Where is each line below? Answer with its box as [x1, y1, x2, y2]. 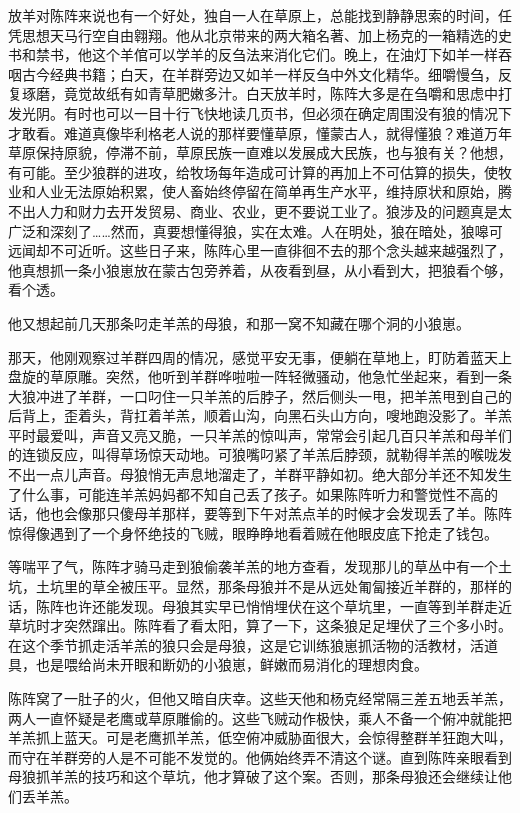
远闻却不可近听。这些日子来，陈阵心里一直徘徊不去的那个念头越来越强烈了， [8, 240, 512, 261]
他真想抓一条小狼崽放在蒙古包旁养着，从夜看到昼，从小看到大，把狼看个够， [8, 259, 512, 280]
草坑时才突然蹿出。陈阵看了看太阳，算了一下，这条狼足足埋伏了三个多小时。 [8, 615, 512, 636]
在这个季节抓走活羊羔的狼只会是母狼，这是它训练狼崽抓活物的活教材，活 [8, 634, 484, 655]
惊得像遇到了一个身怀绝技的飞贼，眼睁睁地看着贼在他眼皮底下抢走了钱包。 [8, 522, 498, 543]
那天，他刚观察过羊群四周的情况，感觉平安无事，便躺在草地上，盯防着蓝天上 [8, 346, 512, 367]
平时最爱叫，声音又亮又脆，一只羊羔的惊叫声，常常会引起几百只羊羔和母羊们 [8, 424, 512, 445]
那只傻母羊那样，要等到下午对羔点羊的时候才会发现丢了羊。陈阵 [91, 503, 512, 524]
